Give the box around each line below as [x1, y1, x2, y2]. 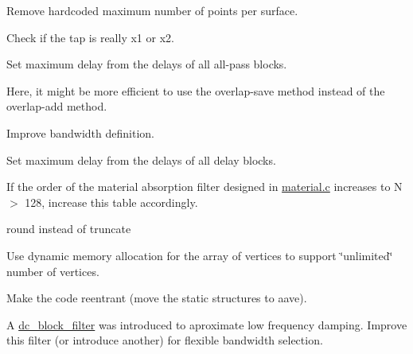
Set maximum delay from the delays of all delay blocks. [6, 151, 276, 168]
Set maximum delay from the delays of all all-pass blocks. [6, 56, 287, 72]
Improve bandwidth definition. [6, 124, 154, 141]
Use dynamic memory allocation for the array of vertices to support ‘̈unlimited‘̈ [6, 247, 393, 263]
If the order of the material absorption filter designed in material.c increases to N [6, 178, 403, 195]
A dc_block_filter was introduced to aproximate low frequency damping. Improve [6, 316, 407, 333]
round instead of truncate [6, 220, 131, 237]
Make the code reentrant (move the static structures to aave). [6, 290, 307, 306]
